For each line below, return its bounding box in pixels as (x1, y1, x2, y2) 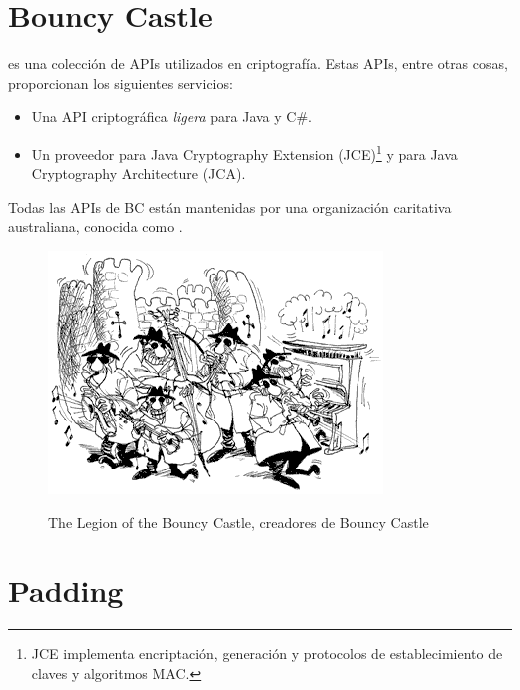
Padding (8, 570, 124, 611)
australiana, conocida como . (8, 216, 183, 237)
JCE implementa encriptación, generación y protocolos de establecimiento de (31, 643, 503, 664)
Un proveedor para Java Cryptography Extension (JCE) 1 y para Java (31, 140, 458, 164)
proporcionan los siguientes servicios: (8, 72, 233, 93)
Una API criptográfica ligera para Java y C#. (31, 106, 312, 127)
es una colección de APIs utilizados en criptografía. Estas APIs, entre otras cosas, (8, 53, 508, 74)
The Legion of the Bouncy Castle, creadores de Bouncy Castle (48, 511, 429, 532)
